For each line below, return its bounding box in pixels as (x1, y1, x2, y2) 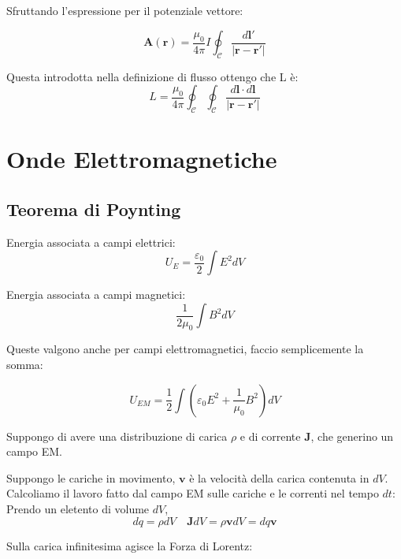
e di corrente (239, 427, 301, 444)
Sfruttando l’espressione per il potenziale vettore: (6, 2, 243, 18)
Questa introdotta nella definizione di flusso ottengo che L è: (6, 68, 299, 84)
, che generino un (310, 427, 394, 444)
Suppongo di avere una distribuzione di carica (6, 427, 228, 444)
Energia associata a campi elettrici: (6, 233, 176, 250)
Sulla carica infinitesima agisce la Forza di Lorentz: (6, 537, 253, 553)
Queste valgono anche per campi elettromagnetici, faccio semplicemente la (6, 341, 364, 357)
